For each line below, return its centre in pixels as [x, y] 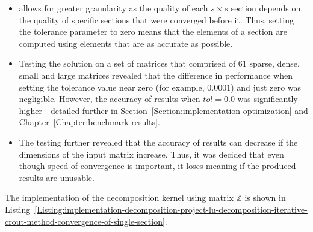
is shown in [265, 198]
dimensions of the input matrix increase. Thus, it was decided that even [151, 154]
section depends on [266, 8]
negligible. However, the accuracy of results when [110, 99]
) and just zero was [266, 87]
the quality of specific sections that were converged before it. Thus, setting [156, 19]
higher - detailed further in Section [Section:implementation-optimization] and [163, 110]
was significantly [268, 99]
